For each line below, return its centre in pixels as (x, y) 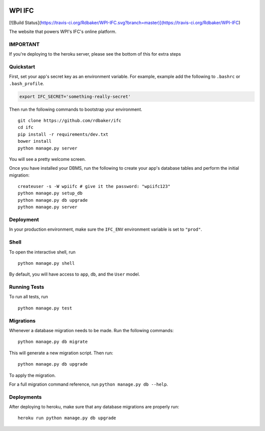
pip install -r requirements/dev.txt (63, 134)
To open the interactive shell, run (42, 252)
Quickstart (22, 66)
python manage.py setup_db (50, 193)
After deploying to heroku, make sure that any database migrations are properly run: (94, 407)
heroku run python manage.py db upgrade (67, 418)
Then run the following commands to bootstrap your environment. (76, 109)
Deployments (25, 397)
